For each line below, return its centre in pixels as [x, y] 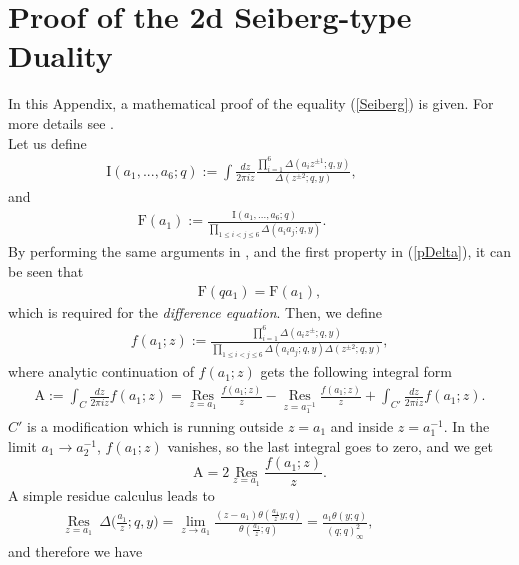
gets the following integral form [356, 371]
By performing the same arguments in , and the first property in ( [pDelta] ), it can [259, 251]
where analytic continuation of [101, 371]
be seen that [46, 271]
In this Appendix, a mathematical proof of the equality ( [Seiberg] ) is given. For [251, 103]
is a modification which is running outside [155, 426]
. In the [466, 426]
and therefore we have [75, 551]
